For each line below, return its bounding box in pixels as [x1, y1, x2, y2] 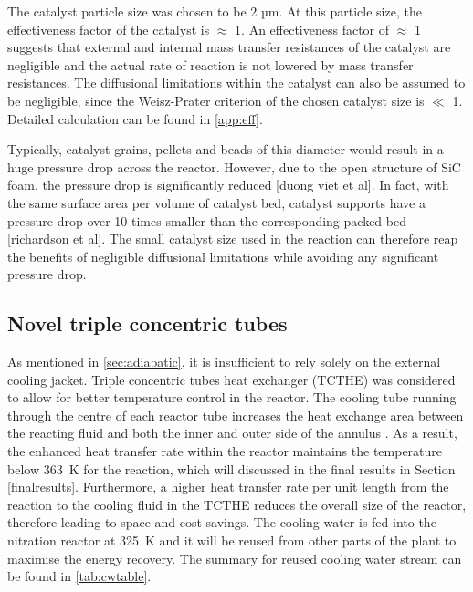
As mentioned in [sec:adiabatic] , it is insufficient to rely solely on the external [7, 352, 441, 371]
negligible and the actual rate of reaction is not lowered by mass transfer [7, 55, 414, 74]
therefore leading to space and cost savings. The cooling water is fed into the [7, 513, 436, 532]
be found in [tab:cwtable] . [7, 566, 152, 586]
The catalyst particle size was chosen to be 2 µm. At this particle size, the [7, 2, 422, 20]
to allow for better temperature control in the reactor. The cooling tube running [7, 388, 457, 407]
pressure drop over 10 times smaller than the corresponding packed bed [7, 211, 406, 230]
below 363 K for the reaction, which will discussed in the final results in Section [7, 459, 456, 478]
